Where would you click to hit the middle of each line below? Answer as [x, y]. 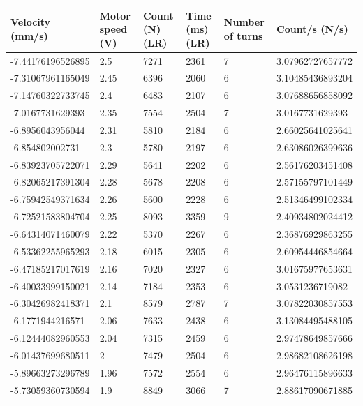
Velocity [31, 22]
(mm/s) [29, 35]
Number [244, 22]
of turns [243, 35]
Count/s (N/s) [312, 29]
